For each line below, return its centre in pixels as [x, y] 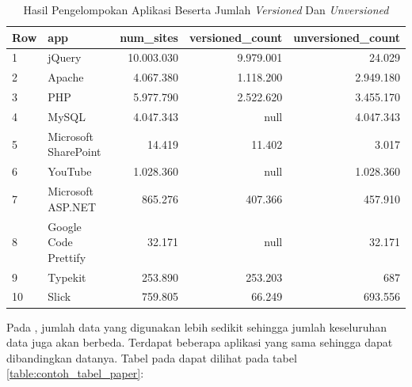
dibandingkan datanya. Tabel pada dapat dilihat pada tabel [152, 357]
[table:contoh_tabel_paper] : [75, 373]
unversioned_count [347, 37]
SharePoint [74, 152]
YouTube [70, 171]
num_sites [149, 37]
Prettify [67, 257]
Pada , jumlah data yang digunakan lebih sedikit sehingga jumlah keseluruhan [197, 326]
